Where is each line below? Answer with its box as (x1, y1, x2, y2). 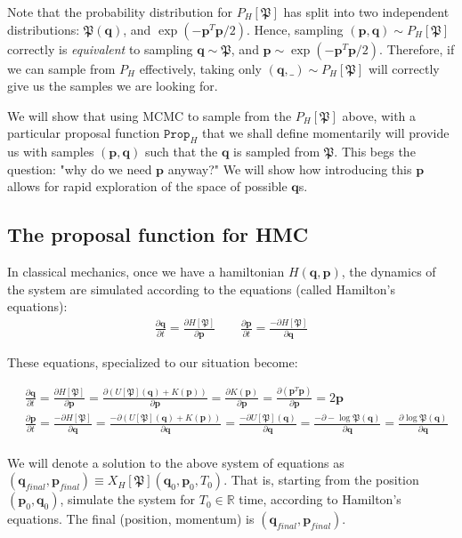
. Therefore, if (379, 39, 455, 58)
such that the (144, 142, 218, 161)
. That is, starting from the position (223, 470, 419, 489)
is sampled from (233, 142, 320, 161)
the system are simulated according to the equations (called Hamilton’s (7, 279, 395, 298)
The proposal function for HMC (7, 221, 309, 248)
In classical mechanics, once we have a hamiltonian (7, 262, 285, 281)
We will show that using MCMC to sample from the (7, 106, 292, 124)
